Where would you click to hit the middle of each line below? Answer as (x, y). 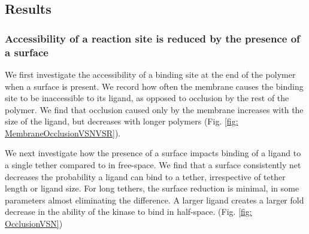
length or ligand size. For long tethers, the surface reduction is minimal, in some (152, 188)
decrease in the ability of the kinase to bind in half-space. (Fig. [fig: (128, 212)
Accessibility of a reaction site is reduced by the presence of (152, 38)
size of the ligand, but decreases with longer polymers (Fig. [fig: (122, 121)
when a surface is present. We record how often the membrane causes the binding (154, 86)
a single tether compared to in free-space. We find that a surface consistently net (153, 165)
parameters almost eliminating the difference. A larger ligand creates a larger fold (154, 200)
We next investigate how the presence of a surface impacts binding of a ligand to (153, 153)
